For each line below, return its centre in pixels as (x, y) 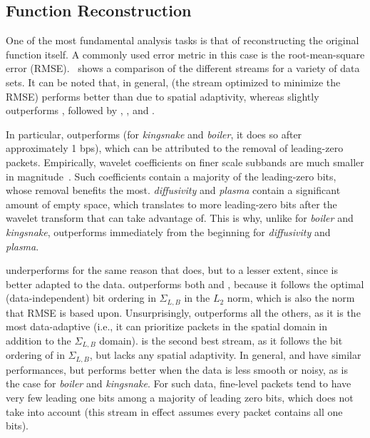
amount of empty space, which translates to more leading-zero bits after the (171, 204)
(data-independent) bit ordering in (81, 298)
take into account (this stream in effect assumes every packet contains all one (174, 411)
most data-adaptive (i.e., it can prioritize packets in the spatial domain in (167, 326)
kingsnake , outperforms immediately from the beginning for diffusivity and (168, 231)
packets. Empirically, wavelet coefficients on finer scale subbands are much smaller (185, 162)
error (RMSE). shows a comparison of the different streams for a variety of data (183, 68)
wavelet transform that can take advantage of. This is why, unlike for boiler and (180, 218)
